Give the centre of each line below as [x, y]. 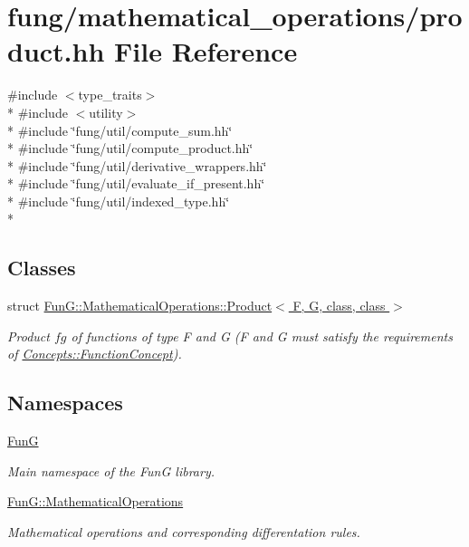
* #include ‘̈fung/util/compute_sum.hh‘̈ [120, 130]
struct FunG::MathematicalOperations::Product [140, 306]
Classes [42, 268]
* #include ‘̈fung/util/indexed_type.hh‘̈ [119, 201]
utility [106, 112]
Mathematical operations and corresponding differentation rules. [184, 532]
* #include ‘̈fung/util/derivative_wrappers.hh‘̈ [137, 165]
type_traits [110, 95]
